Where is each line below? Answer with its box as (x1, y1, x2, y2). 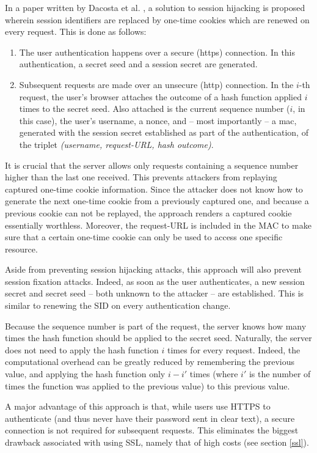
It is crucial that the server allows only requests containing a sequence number (5, 158, 299, 171)
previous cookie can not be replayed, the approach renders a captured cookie (5, 206, 292, 219)
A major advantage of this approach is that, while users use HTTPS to (5, 400, 271, 413)
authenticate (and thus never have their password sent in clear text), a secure (5, 411, 295, 424)
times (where (189, 367, 238, 380)
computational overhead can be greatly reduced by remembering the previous (5, 355, 294, 368)
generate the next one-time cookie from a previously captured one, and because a (5, 194, 309, 207)
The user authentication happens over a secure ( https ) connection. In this (19, 45, 296, 58)
